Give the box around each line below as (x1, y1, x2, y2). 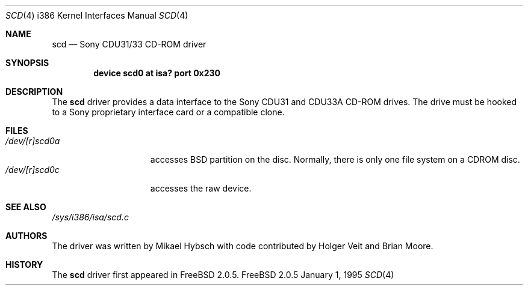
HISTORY (5, 259, 43, 270)
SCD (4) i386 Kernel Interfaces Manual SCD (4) (5, 10, 188, 20)
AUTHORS (5, 231, 48, 241)
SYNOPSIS (5, 58, 49, 68)
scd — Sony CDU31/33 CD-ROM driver (52, 39, 207, 49)
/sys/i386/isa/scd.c (52, 212, 129, 222)
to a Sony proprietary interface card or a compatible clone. (52, 107, 285, 117)
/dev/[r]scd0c (5, 165, 60, 175)
